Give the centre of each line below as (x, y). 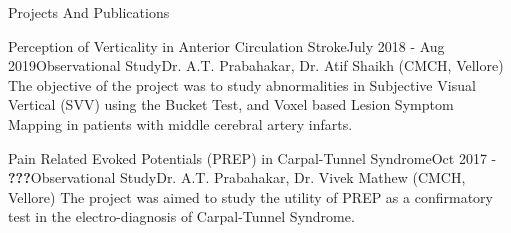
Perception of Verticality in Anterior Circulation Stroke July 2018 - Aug (226, 45)
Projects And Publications (89, 12)
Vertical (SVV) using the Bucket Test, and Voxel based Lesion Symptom (231, 104)
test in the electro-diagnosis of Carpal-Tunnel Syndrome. (181, 216)
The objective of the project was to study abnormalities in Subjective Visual (242, 84)
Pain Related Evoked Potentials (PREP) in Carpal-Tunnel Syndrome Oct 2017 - (252, 157)
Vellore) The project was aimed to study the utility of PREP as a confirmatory (250, 196)
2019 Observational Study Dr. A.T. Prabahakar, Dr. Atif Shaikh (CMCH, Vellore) (256, 65)
